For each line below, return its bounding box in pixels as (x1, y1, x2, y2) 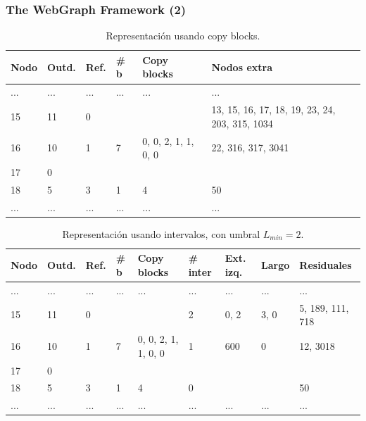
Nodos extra (211, 59, 272, 74)
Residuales (299, 258, 352, 272)
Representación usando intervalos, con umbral (62, 226, 260, 241)
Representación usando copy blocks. (106, 28, 260, 43)
